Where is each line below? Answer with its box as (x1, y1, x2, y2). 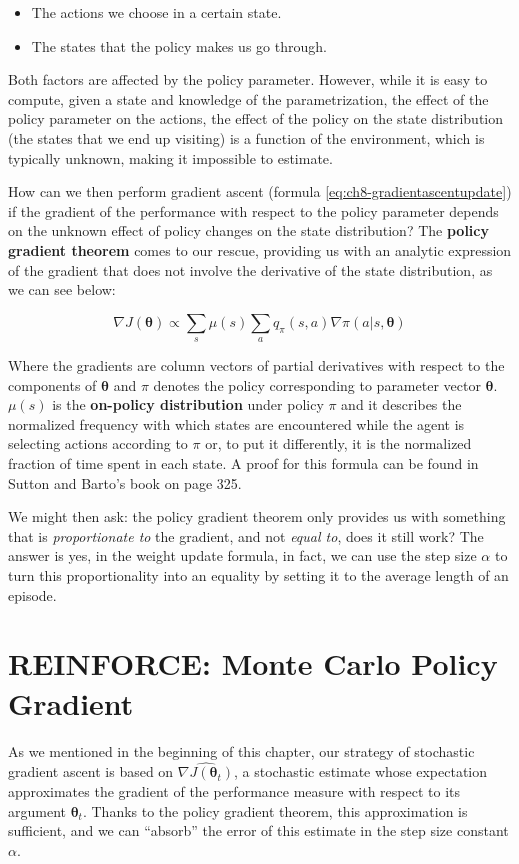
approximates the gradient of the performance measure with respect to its (8, 780, 461, 801)
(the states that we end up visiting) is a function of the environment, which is (8, 127, 485, 148)
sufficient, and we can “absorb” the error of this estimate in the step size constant (8, 820, 509, 841)
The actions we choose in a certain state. (31, 2, 282, 22)
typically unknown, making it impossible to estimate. (8, 147, 333, 168)
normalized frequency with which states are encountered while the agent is (8, 413, 465, 434)
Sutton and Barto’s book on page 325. (8, 472, 242, 493)
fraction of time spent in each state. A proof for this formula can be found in (8, 453, 479, 474)
